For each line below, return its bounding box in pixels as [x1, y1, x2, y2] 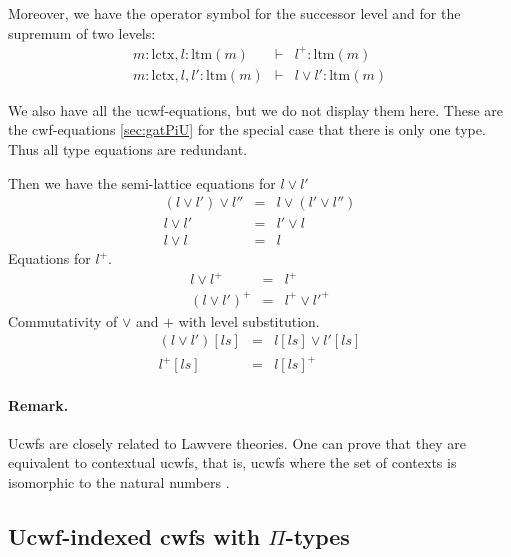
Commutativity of [8, 310, 118, 331]
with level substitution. [178, 310, 320, 331]
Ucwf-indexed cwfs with [8, 521, 261, 551]
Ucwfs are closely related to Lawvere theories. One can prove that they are [8, 432, 466, 453]
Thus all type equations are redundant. [8, 138, 248, 159]
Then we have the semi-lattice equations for [8, 172, 276, 193]
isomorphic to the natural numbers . [8, 472, 230, 493]
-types [285, 521, 350, 551]
